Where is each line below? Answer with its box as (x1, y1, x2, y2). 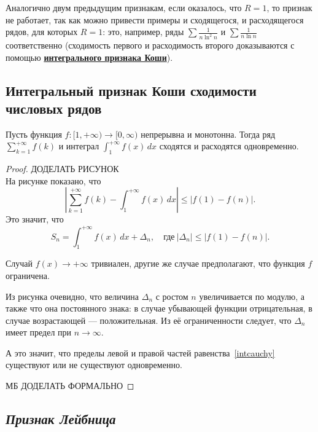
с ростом (155, 289, 188, 302)
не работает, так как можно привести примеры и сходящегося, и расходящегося (6, 13, 304, 26)
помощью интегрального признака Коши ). (6, 50, 173, 63)
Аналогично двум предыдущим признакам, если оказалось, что (6, 1, 242, 14)
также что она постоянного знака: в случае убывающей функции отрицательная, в (6, 302, 312, 315)
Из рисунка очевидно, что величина (6, 289, 139, 302)
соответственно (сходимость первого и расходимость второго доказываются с (6, 39, 295, 52)
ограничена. (6, 269, 50, 281)
